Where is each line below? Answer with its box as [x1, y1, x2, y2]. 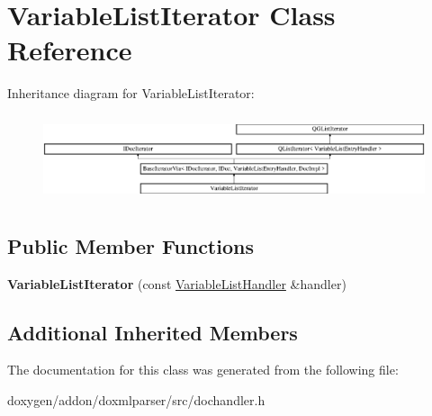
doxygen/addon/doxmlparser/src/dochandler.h [7, 390, 265, 409]
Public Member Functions [7, 231, 254, 259]
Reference [7, 32, 132, 68]
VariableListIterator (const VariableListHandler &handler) [7, 274, 346, 293]
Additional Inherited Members [7, 318, 298, 346]
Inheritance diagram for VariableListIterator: [7, 84, 255, 103]
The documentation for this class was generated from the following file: [7, 360, 399, 379]
